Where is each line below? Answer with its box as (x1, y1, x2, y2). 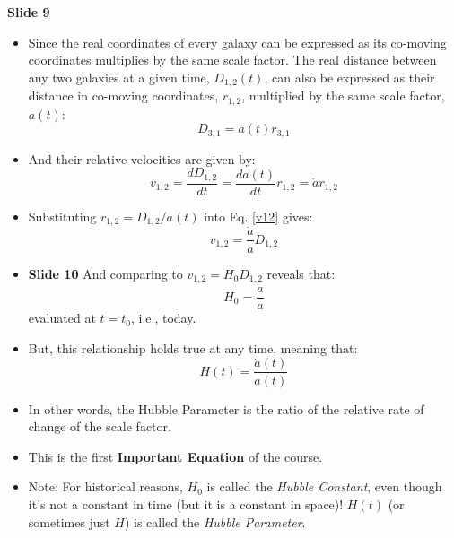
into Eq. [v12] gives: (204, 206, 313, 225)
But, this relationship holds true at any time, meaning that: (28, 338, 358, 357)
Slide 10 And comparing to (28, 264, 183, 282)
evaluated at (28, 308, 96, 327)
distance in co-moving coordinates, (28, 86, 219, 105)
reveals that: (266, 264, 336, 282)
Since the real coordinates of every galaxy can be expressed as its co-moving (28, 32, 447, 51)
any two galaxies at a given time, (28, 67, 210, 86)
